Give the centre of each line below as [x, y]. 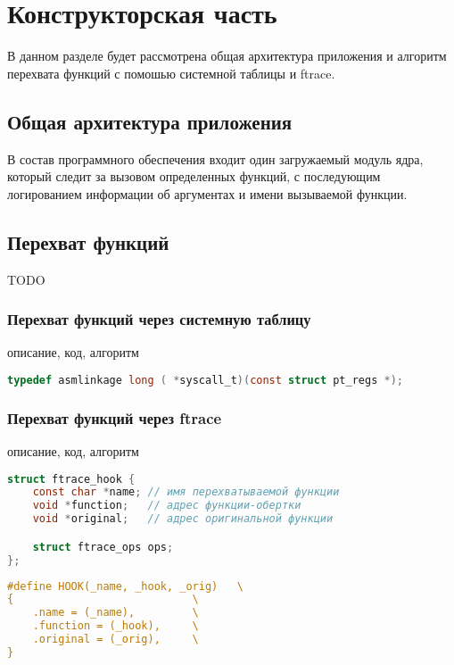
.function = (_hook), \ [116, 626]
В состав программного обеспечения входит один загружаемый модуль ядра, [215, 158]
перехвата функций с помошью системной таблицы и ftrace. [171, 73]
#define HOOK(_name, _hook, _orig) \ [125, 586]
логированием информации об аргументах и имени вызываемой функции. [207, 193]
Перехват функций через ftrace [115, 417]
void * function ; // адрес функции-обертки [167, 506]
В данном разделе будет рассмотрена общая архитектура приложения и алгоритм [227, 56]
